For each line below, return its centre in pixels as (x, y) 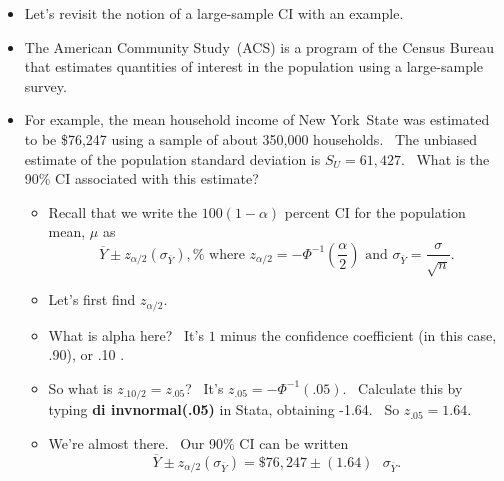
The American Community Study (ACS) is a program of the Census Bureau (259, 46)
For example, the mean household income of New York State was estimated (257, 119)
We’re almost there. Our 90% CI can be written (198, 442)
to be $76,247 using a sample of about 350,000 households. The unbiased (251, 138)
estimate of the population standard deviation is (172, 158)
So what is (80, 387)
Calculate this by (410, 387)
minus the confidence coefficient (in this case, (358, 334)
